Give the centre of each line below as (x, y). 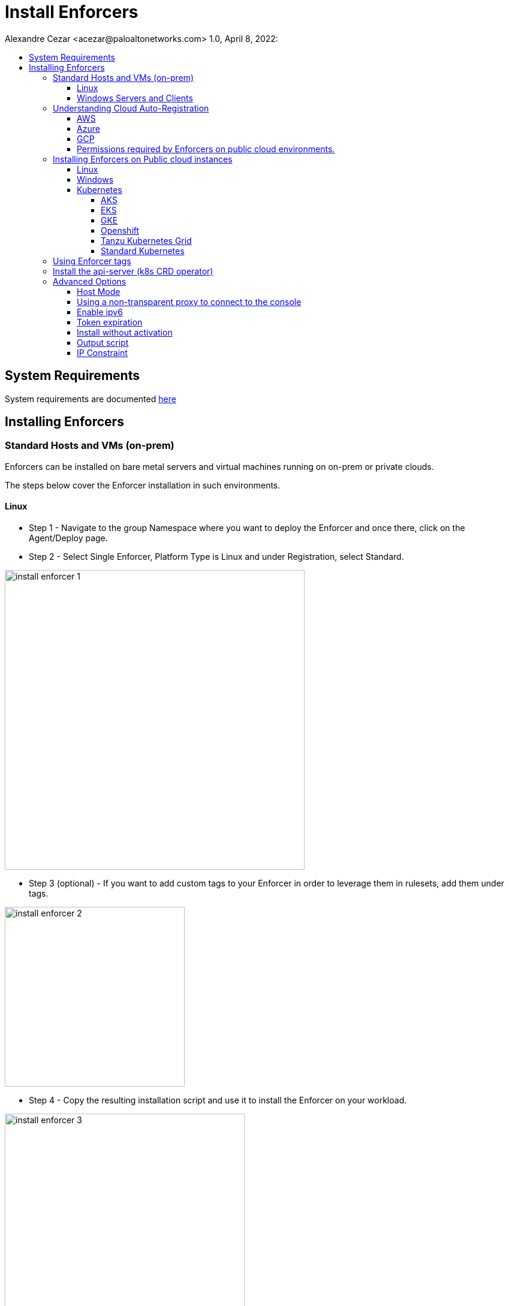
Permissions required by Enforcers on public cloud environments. (206, 149)
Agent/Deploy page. (68, 538)
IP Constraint (102, 352)
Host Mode (99, 291)
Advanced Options (90, 281)
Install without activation (125, 332)
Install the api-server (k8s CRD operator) (133, 271)
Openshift (120, 230)
